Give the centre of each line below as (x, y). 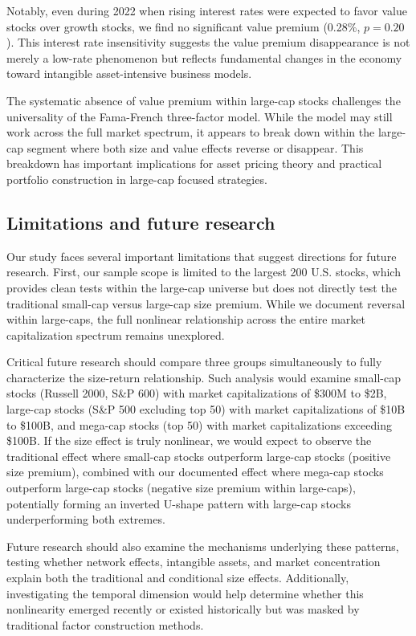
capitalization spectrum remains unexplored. (116, 334)
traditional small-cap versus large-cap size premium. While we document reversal (206, 303)
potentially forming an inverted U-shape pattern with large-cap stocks (179, 503)
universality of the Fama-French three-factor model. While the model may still (200, 116)
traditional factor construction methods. (105, 624)
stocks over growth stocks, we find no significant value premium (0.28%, (184, 26)
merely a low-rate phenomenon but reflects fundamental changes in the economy (204, 57)
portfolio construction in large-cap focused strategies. (137, 179)
